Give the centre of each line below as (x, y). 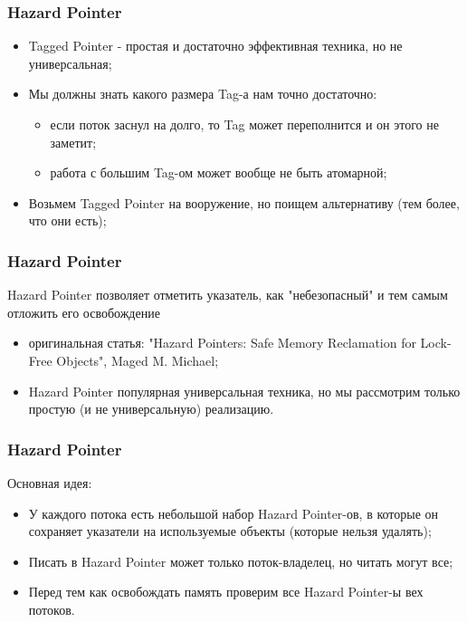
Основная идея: (50, 482)
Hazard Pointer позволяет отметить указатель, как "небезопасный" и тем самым (228, 295)
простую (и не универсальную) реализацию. (151, 409)
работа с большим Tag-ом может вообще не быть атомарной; (219, 172)
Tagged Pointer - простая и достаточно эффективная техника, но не (215, 46)
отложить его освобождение (84, 312)
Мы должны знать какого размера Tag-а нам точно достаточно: (203, 94)
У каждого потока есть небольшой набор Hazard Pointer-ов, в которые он (233, 513)
